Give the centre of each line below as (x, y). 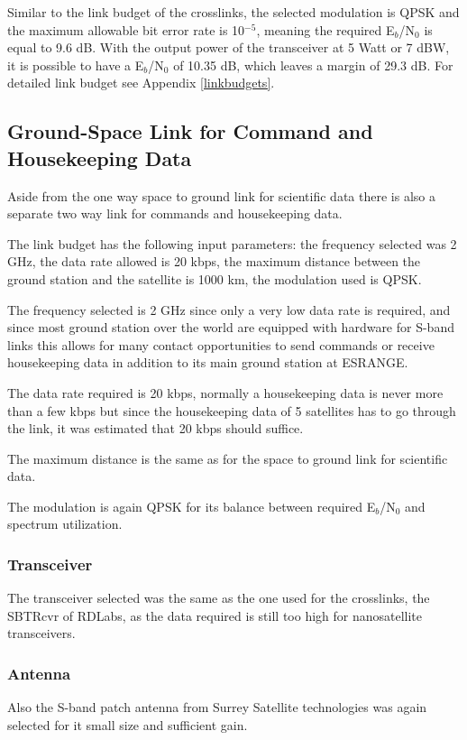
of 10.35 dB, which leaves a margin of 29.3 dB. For (313, 65)
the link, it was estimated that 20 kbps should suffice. (156, 428)
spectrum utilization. (65, 524)
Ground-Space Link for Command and (190, 131)
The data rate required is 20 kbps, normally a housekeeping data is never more (225, 392)
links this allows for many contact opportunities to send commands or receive (221, 344)
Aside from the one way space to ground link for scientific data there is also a (221, 195)
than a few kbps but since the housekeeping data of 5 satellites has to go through (232, 410)
